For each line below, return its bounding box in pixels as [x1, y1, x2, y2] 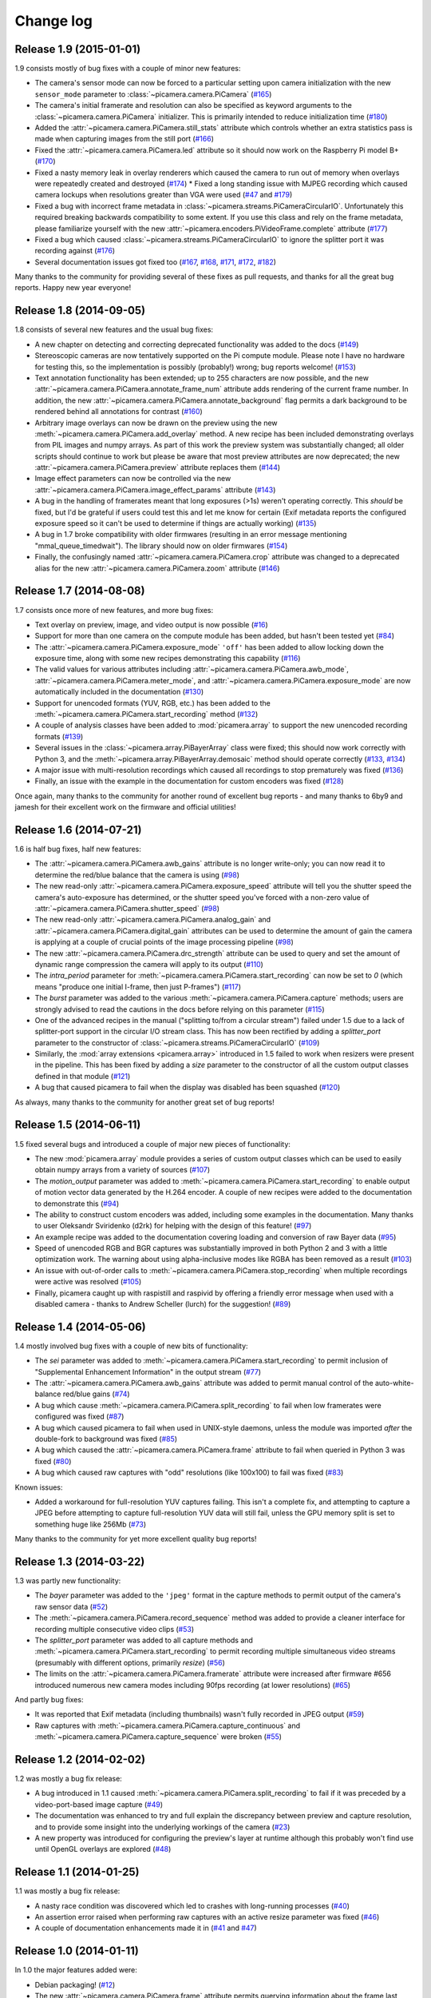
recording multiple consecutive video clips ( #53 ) [34, 1624, 195, 1634]
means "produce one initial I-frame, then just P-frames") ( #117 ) [34, 981, 242, 991]
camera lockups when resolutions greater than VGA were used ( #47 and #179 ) [34, 190, 293, 200]
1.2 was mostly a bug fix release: [14, 1774, 123, 1784]
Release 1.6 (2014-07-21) [14, 823, 142, 837]
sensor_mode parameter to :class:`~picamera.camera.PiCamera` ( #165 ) [34, 89, 272, 99]
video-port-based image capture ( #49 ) [34, 1799, 164, 1809]
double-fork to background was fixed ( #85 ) [34, 1435, 178, 1444]
